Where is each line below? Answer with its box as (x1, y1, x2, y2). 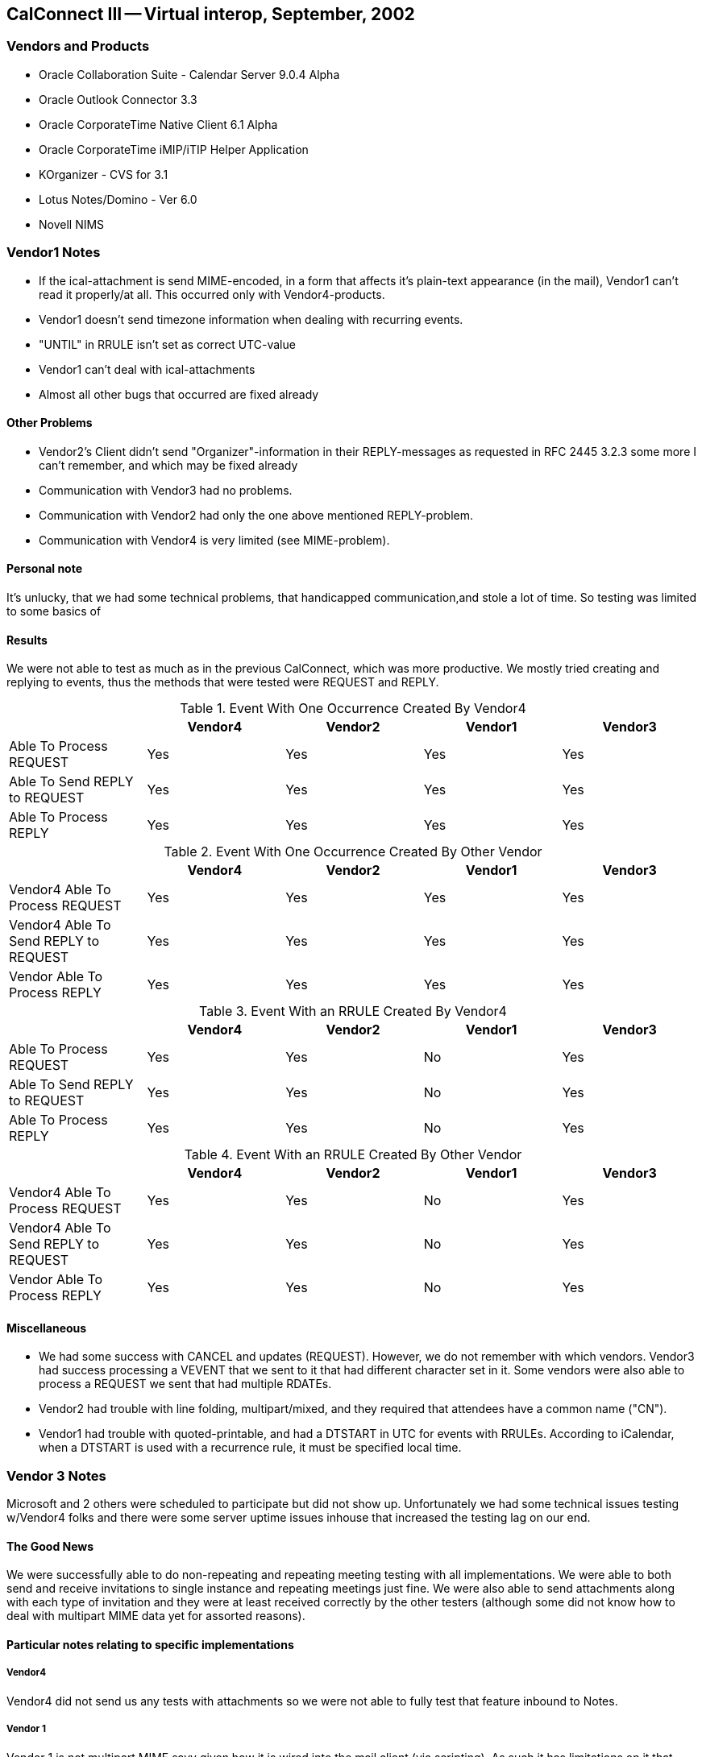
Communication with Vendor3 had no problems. (39, 483, 293, 497)
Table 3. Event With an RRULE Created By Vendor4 (199, 1003, 507, 1020)
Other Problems (6, 416, 93, 430)
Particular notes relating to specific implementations (6, 1638, 294, 1651)
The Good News (6, 1539, 94, 1553)
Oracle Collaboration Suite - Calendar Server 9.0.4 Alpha (39, 67, 340, 81)
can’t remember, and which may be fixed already (39, 458, 298, 472)
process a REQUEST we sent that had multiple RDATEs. (39, 1377, 332, 1391)
